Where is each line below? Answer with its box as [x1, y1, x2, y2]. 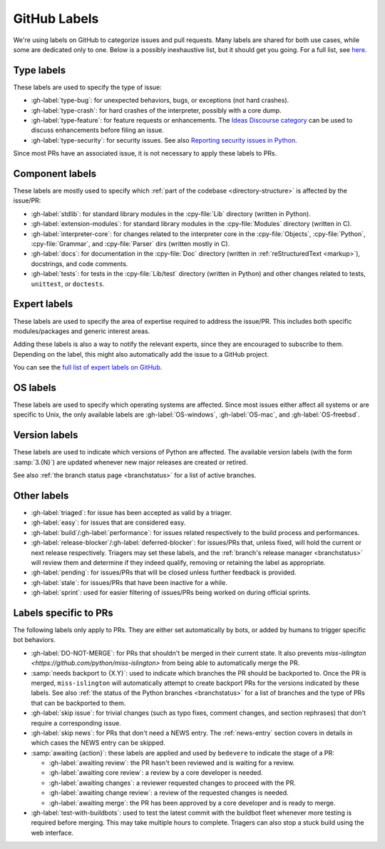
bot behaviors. [13, 636, 56, 644]
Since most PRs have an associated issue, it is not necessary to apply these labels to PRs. [13, 149, 277, 158]
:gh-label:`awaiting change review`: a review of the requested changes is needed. [48, 788, 289, 797]
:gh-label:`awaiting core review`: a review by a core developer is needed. [48, 768, 263, 777]
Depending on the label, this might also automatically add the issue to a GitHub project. [13, 350, 269, 358]
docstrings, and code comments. [31, 259, 128, 268]
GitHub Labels [13, 11, 99, 26]
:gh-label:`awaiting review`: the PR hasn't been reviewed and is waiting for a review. [48, 758, 295, 767]
